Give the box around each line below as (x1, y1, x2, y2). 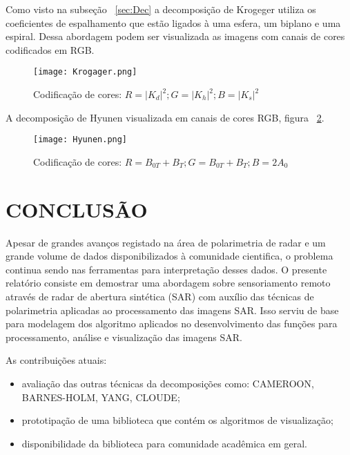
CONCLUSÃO (6, 195, 148, 223)
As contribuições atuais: (6, 353, 107, 367)
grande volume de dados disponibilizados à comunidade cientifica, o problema (6, 249, 333, 263)
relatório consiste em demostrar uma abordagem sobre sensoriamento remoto (6, 275, 331, 290)
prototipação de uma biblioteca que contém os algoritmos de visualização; (21, 413, 333, 427)
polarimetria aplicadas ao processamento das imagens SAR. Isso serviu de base (6, 302, 339, 317)
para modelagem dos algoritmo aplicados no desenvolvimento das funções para (6, 316, 338, 331)
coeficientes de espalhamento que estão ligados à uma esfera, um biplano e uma (6, 15, 341, 30)
